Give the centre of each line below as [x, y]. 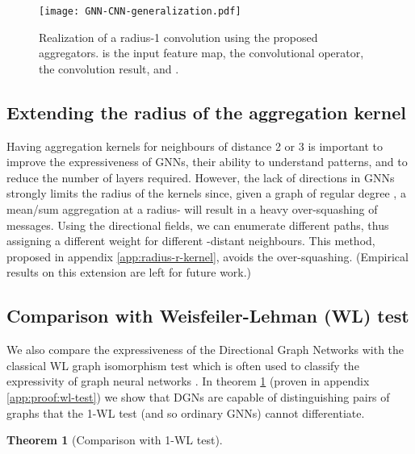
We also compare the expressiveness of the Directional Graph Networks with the [205, 350]
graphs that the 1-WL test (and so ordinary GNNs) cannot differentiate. [186, 412]
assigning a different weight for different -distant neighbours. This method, [191, 241]
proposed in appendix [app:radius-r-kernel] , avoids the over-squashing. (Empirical [207, 256]
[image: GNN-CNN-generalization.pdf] [140, 11]
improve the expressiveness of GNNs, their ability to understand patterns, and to [207, 162]
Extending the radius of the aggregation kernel [206, 112]
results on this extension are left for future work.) [129, 272]
